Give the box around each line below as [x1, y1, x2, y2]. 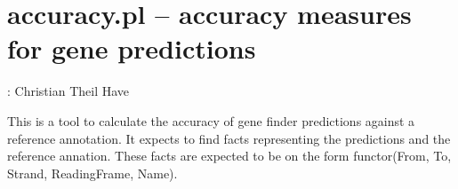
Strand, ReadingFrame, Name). [7, 163, 178, 182]
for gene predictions [7, 30, 256, 67]
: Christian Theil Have [7, 82, 130, 100]
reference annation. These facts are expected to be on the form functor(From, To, [7, 146, 452, 165]
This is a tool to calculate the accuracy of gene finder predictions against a [7, 111, 415, 130]
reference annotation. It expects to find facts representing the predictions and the [7, 129, 451, 147]
